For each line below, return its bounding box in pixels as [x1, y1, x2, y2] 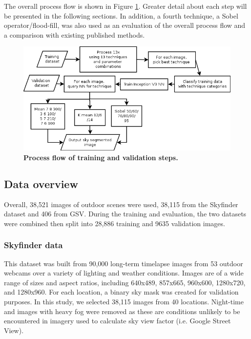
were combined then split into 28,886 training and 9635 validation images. [4, 218, 225, 228]
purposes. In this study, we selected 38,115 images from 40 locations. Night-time [4, 297, 244, 307]
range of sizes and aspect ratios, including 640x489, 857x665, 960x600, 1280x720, [4, 277, 246, 287]
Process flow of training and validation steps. [23, 152, 178, 162]
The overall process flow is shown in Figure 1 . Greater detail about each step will [4, 1, 247, 11]
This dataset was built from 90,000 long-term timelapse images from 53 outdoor [4, 258, 243, 268]
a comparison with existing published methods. [4, 29, 145, 40]
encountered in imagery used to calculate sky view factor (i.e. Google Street [4, 316, 231, 326]
